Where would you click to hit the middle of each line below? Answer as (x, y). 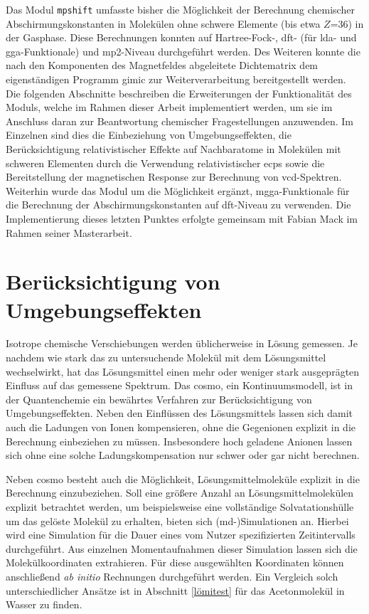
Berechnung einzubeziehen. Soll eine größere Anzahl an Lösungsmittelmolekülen (180, 493)
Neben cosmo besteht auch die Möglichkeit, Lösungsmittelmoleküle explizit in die (183, 478)
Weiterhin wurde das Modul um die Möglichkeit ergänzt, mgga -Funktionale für (178, 190)
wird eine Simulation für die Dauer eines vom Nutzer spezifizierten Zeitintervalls (181, 535)
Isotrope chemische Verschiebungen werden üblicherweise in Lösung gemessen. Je (182, 343)
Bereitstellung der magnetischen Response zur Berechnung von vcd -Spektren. (174, 177)
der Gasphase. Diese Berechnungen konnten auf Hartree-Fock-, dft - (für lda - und (181, 37)
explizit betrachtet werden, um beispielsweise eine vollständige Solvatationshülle (180, 507)
